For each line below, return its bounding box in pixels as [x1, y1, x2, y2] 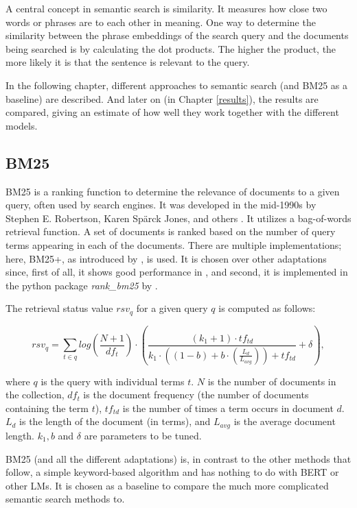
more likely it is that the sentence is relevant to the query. [5, 55, 250, 69]
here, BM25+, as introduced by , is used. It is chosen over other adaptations [5, 251, 327, 265]
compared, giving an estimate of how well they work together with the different [5, 105, 339, 119]
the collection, [5, 387, 65, 402]
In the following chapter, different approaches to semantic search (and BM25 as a [5, 77, 348, 92]
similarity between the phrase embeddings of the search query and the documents [5, 28, 349, 43]
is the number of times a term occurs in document [122, 400, 334, 415]
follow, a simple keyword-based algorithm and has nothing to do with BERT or [5, 465, 339, 479]
